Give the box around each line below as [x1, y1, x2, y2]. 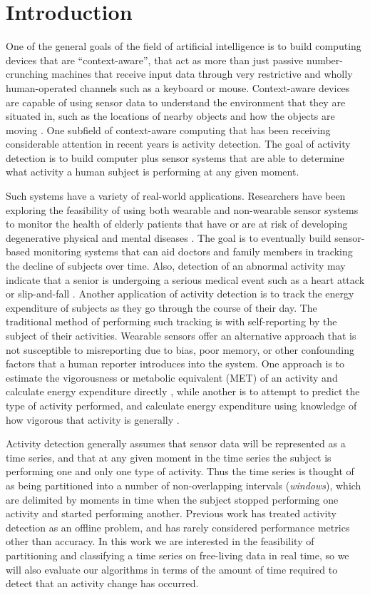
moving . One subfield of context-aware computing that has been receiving [6, 122, 331, 137]
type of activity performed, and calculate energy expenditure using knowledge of [6, 397, 357, 412]
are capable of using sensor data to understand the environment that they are [6, 94, 346, 109]
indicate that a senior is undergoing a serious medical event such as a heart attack [6, 272, 365, 287]
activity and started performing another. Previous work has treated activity [6, 506, 336, 521]
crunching [6, 66, 48, 81]
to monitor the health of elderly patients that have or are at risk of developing [6, 216, 348, 231]
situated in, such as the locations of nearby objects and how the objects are [6, 108, 335, 123]
